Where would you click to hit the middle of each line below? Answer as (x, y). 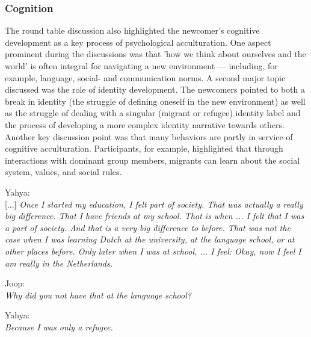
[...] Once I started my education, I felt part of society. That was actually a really (154, 204)
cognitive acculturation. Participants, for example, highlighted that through (144, 148)
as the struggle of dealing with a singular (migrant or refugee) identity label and (153, 113)
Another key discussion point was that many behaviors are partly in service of (149, 136)
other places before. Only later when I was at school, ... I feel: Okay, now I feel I (153, 251)
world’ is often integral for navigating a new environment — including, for (141, 66)
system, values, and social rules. (63, 172)
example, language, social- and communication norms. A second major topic (145, 77)
